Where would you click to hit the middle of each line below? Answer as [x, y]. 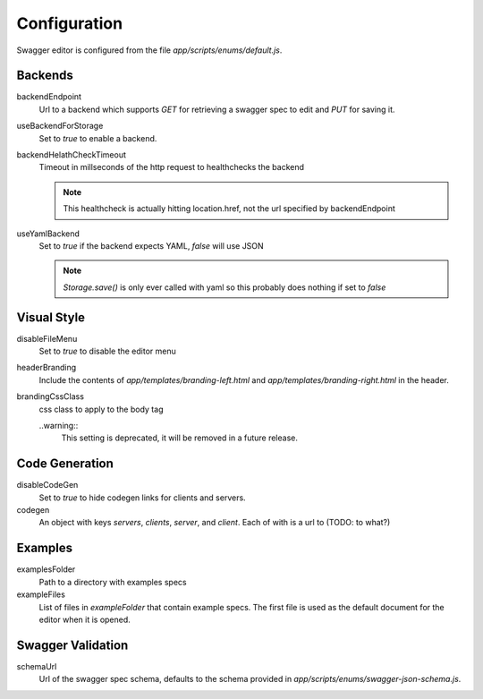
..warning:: [59, 426]
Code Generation [65, 464]
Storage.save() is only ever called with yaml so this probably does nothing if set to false [225, 287]
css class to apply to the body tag [101, 409]
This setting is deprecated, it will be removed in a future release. [180, 438]
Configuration [70, 23]
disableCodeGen [47, 485]
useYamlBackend [48, 234]
